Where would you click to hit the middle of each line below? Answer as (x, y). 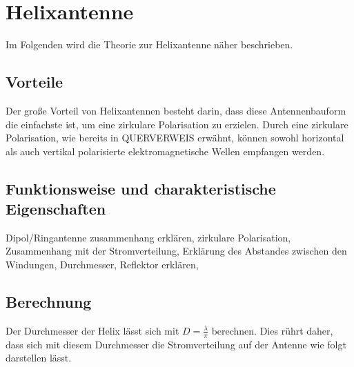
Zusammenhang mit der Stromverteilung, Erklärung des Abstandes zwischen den (176, 251)
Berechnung (49, 302)
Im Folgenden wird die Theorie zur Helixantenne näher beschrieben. (149, 44)
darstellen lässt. (39, 358)
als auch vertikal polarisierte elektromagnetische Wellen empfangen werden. (165, 151)
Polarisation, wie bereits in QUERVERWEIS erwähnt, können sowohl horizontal (175, 138)
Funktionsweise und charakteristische (141, 188)
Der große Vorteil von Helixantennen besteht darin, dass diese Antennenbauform (176, 110)
